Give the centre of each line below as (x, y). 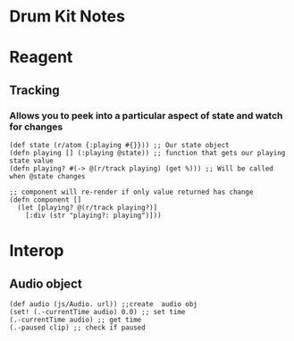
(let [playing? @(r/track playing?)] (88, 208)
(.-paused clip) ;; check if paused (77, 328)
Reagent (41, 58)
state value (31, 161)
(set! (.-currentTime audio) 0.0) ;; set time (97, 312)
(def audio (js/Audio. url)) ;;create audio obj (104, 304)
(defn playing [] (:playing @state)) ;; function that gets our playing (147, 154)
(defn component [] (46, 200)
